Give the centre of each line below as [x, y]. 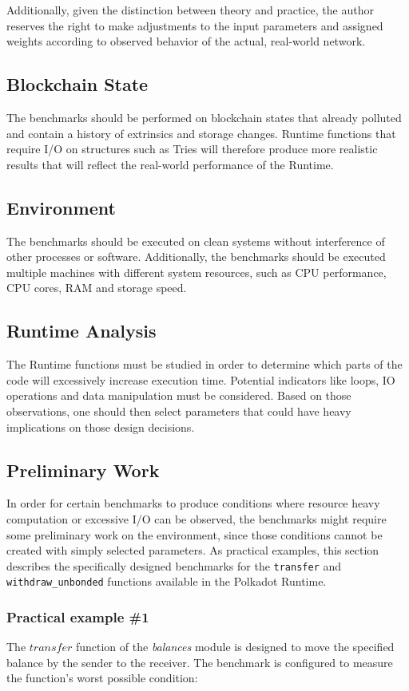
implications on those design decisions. [101, 426]
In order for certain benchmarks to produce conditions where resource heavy [193, 503]
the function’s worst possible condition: [102, 678]
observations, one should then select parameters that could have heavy [179, 411]
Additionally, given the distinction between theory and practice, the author [190, 10]
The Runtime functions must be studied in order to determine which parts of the [204, 364]
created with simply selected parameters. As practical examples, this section [193, 550]
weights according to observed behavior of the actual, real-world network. [186, 41]
